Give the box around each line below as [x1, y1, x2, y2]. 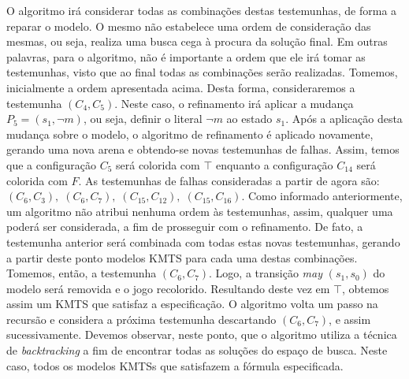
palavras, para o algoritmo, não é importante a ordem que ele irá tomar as [6, 48, 366, 65]
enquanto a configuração [215, 156, 333, 173]
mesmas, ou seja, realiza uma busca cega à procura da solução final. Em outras [6, 33, 388, 50]
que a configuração [6, 156, 96, 173]
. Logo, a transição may [209, 265, 323, 281]
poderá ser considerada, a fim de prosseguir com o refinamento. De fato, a [6, 218, 363, 235]
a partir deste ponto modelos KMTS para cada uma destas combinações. [6, 249, 358, 266]
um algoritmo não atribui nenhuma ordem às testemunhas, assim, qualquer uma [6, 203, 393, 219]
